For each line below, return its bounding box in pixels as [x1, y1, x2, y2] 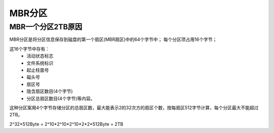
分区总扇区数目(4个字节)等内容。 [26, 95, 95, 101]
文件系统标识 [26, 60, 53, 66]
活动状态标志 [26, 53, 53, 59]
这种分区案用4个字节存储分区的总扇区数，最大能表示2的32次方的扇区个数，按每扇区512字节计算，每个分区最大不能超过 [9, 104, 259, 111]
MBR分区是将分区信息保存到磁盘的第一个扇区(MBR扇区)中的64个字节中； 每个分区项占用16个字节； [9, 36, 217, 42]
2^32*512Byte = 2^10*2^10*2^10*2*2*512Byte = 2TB [9, 121, 124, 127]
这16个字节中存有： [9, 46, 50, 52]
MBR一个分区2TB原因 [9, 22, 82, 31]
